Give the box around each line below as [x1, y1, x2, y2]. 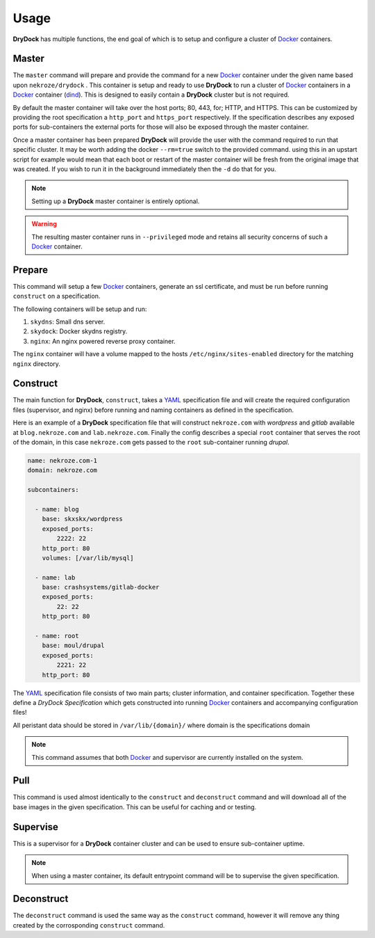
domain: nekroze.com [27, 466, 97, 475]
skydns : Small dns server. [30, 317, 106, 326]
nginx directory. [12, 359, 60, 368]
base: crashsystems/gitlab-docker [42, 583, 160, 591]
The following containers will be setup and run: [12, 305, 147, 313]
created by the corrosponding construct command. [12, 921, 165, 929]
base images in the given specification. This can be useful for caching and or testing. [12, 802, 257, 811]
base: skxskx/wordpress [42, 515, 123, 523]
